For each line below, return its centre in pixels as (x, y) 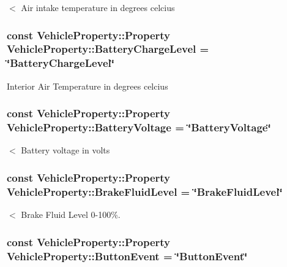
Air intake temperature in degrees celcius (98, 7)
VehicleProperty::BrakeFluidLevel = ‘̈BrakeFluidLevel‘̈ (145, 191)
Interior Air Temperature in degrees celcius (88, 86)
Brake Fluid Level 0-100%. (71, 215)
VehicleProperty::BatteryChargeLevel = (108, 49)
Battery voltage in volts (65, 150)
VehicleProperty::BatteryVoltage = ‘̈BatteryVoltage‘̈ (139, 127)
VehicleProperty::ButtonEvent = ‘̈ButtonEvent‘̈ (127, 256)
